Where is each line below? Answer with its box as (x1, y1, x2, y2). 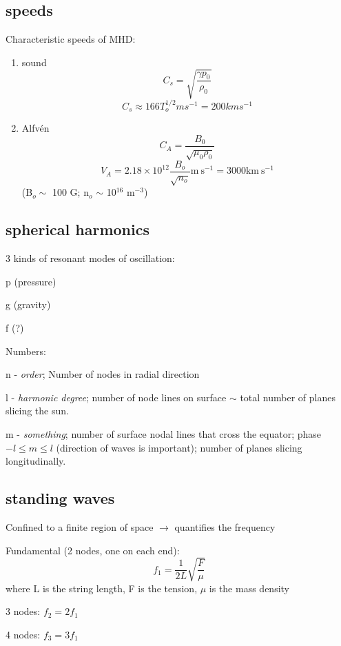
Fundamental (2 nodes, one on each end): (6, 543, 180, 557)
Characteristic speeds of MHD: (6, 32, 136, 46)
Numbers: (6, 343, 46, 358)
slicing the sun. (6, 403, 69, 418)
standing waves (6, 487, 115, 509)
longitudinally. (6, 454, 66, 468)
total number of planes (240, 390, 335, 404)
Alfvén (21, 121, 50, 135)
